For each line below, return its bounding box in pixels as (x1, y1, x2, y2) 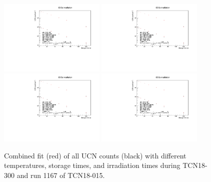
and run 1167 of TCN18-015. (16, 170, 105, 180)
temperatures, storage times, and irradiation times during (4, 160, 180, 170)
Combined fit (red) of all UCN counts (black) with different (4, 150, 186, 160)
